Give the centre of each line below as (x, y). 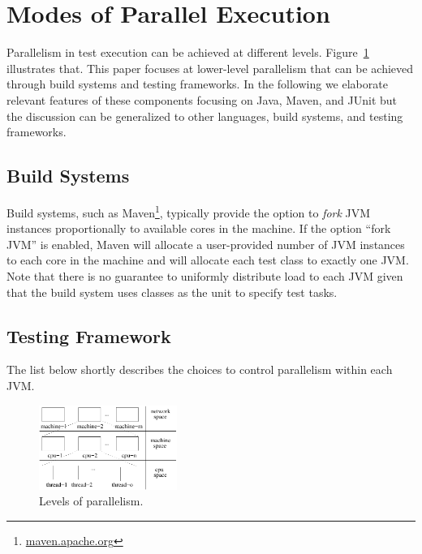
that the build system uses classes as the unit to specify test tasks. (172, 292)
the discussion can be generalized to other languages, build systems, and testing (205, 116)
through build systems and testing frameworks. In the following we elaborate (197, 84)
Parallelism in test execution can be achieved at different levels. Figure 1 (188, 52)
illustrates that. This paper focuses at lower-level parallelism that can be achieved (210, 68)
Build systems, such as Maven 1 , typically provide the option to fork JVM (189, 211)
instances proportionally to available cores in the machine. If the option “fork (199, 228)
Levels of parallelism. (91, 501)
